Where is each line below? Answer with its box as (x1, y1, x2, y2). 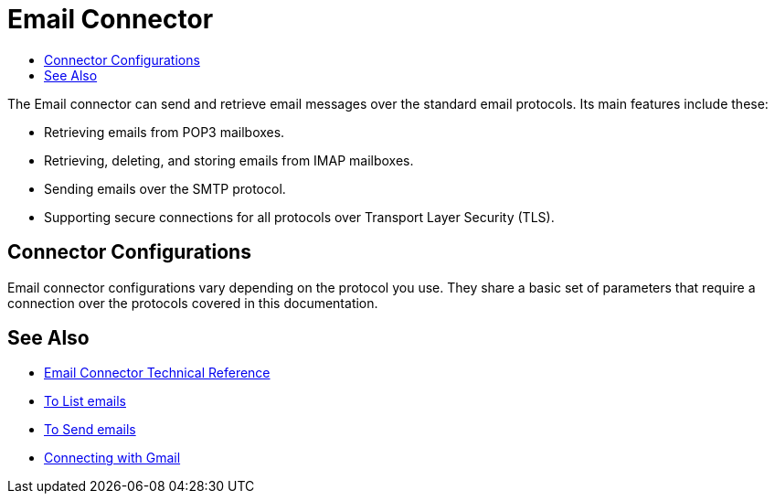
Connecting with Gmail (44, 450, 181, 466)
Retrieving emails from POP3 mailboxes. (44, 123, 285, 140)
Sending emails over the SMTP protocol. (44, 180, 286, 197)
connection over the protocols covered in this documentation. (7, 294, 378, 311)
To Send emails (44, 421, 136, 438)
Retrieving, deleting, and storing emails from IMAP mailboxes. (44, 152, 414, 168)
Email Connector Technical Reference (44, 365, 271, 381)
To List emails (44, 393, 126, 410)
